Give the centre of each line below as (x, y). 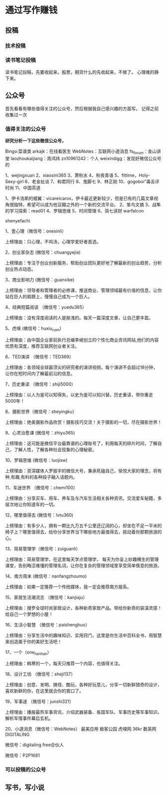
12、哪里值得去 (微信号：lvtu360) (39, 515)
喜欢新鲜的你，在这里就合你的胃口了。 (44, 691)
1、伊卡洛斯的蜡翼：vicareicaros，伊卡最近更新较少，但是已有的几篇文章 (80, 198)
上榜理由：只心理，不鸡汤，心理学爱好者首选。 (53, 241)
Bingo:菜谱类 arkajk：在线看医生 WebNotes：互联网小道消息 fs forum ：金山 (81, 152)
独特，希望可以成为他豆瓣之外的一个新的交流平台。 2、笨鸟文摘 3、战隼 (87, 204)
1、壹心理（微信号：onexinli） (36, 231)
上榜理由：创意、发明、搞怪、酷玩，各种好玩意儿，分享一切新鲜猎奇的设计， (83, 685)
